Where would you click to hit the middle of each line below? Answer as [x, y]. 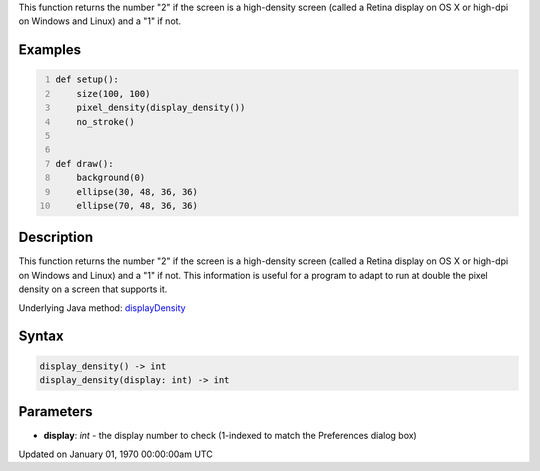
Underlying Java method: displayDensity [102, 307]
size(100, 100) [113, 93]
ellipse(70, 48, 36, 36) [137, 205]
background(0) [111, 178]
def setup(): [87, 79]
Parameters [55, 411]
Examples [50, 50]
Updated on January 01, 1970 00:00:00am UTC [116, 454]
